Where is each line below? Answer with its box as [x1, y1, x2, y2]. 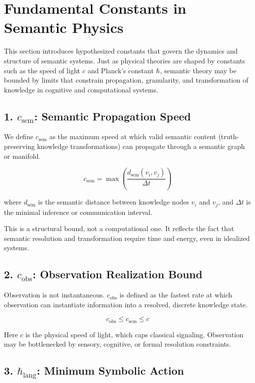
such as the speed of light [4, 65, 80, 75]
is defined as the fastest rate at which [119, 290, 232, 300]
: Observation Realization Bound [32, 266, 202, 282]
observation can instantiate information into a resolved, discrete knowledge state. [4, 299, 248, 309]
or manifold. [4, 150, 41, 161]
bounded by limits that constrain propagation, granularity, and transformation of [4, 75, 249, 85]
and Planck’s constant [87, 65, 154, 75]
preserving [4, 141, 35, 151]
